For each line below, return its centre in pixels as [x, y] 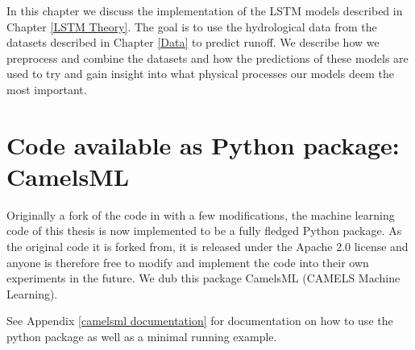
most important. [47, 89]
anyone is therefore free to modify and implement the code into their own [188, 262]
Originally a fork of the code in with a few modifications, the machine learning [201, 214]
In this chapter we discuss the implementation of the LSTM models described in [205, 10]
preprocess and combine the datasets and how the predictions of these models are [207, 58]
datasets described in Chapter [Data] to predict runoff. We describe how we [193, 42]
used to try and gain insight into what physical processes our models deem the [200, 74]
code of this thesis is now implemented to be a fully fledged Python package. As [204, 231]
